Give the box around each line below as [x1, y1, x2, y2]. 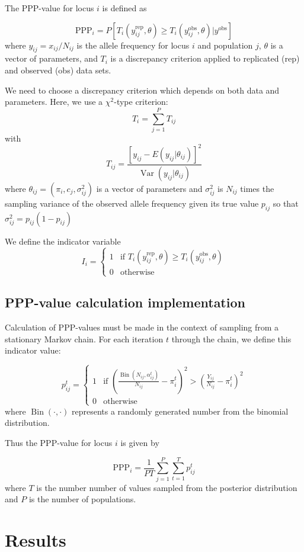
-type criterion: [114, 95, 168, 108]
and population [197, 38, 253, 51]
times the [240, 182, 274, 194]
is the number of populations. [28, 493, 136, 505]
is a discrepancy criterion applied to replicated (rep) [110, 52, 300, 65]
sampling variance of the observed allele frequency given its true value [5, 197, 259, 209]
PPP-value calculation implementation [5, 293, 245, 312]
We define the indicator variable [5, 235, 121, 247]
